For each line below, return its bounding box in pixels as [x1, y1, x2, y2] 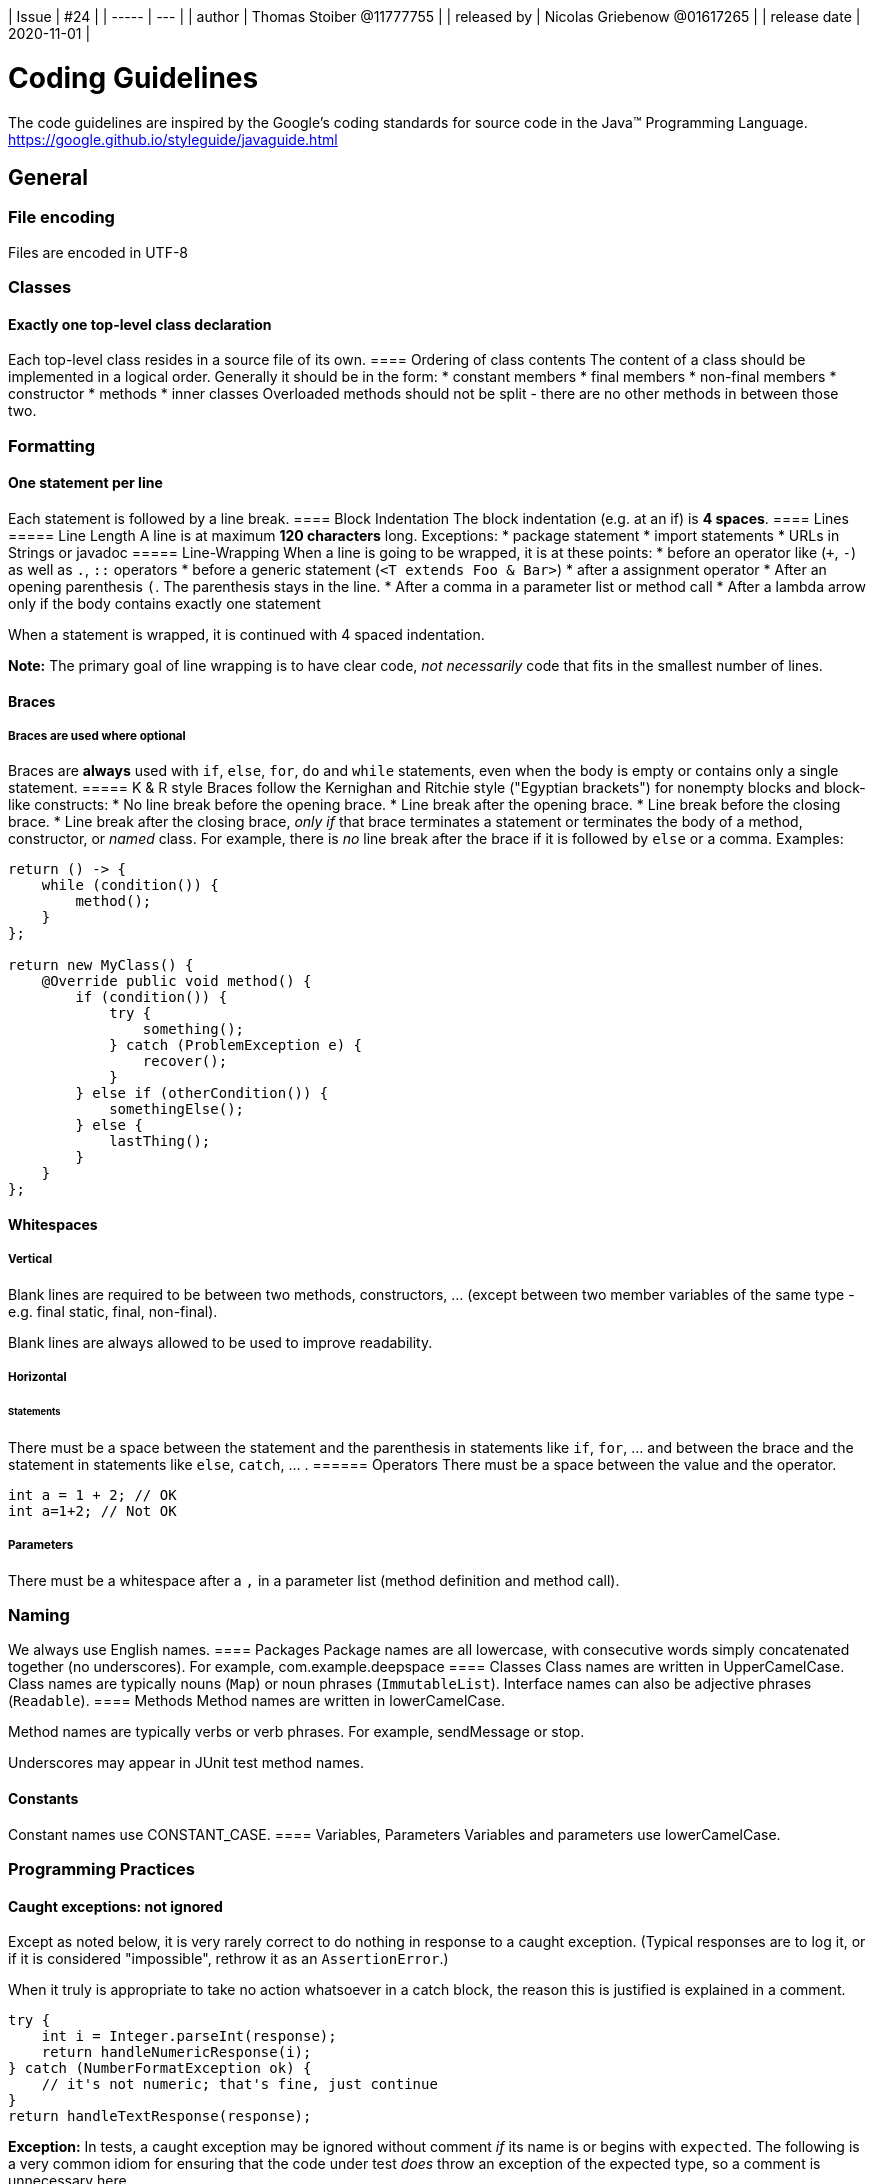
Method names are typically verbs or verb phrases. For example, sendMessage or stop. [8, 1723, 585, 1741]
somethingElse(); [109, 1101, 245, 1118]
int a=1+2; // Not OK [8, 1502, 177, 1519]
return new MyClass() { [8, 957, 194, 974]
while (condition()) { [41, 877, 219, 894]
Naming [8, 1604, 70, 1625]
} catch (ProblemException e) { [109, 1037, 363, 1054]
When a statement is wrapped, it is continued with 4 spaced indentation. [8, 625, 485, 643]
